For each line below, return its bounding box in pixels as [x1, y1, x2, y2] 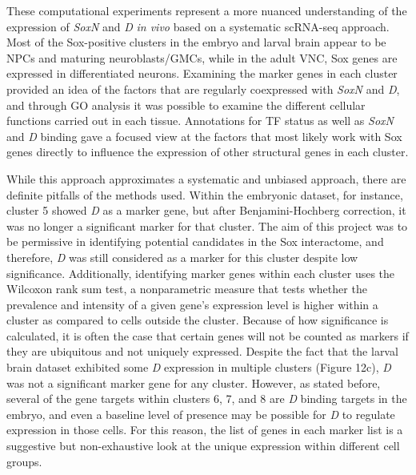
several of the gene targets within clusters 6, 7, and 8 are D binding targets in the [6, 390, 407, 407]
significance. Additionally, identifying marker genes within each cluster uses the [6, 264, 395, 281]
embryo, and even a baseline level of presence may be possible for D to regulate [6, 405, 395, 422]
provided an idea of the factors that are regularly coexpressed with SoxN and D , [6, 80, 400, 97]
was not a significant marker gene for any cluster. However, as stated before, [6, 374, 381, 391]
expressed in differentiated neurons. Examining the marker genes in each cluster [6, 65, 398, 82]
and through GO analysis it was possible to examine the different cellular [6, 96, 366, 113]
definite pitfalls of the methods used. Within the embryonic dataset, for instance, [6, 186, 403, 203]
